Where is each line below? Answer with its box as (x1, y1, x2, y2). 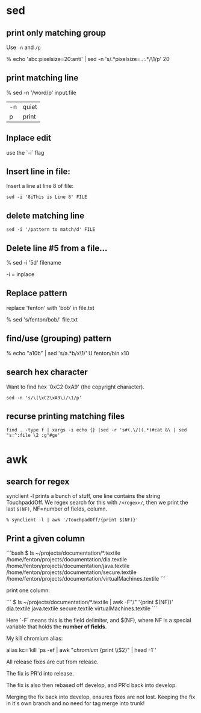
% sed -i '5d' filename (6, 259, 61, 266)
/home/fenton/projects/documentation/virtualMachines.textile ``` (6, 575, 166, 582)
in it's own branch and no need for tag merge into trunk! (6, 700, 145, 707)
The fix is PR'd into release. (6, 670, 74, 677)
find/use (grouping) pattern (6, 334, 112, 344)
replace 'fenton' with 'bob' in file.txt (6, 304, 94, 311)
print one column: (6, 587, 50, 594)
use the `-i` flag (6, 149, 45, 156)
